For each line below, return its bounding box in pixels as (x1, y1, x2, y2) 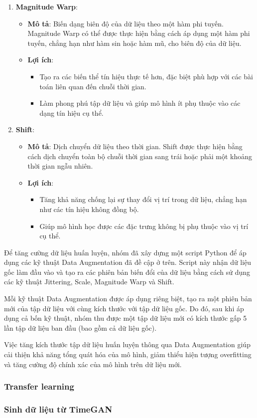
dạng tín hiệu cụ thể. (39, 107, 104, 118)
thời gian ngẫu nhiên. (27, 161, 93, 171)
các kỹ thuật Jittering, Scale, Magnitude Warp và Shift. (4, 276, 174, 287)
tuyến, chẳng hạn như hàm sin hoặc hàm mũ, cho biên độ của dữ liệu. (27, 37, 242, 48)
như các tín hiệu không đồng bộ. (39, 204, 139, 214)
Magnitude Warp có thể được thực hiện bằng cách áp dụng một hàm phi (27, 28, 250, 38)
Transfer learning (4, 380, 74, 393)
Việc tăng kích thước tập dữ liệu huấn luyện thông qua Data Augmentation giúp (4, 339, 251, 350)
